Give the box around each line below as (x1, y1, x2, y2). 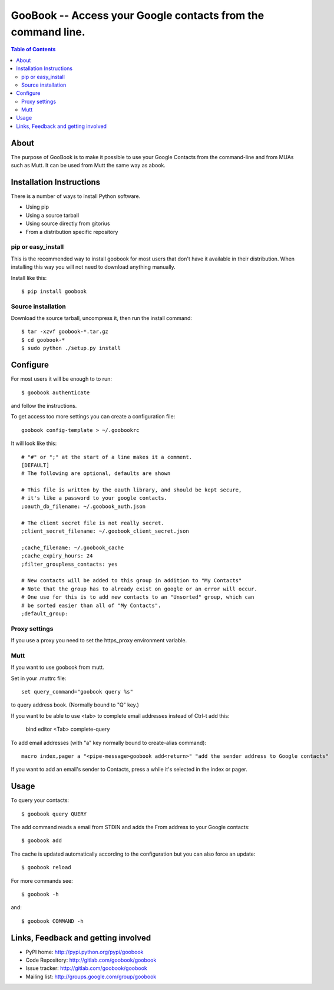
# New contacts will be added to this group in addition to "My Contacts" (21, 577, 242, 584)
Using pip (25, 203, 49, 210)
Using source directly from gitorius (25, 220, 110, 227)
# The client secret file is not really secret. (21, 519, 164, 526)
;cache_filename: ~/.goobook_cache (21, 544, 124, 551)
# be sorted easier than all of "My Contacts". (21, 602, 161, 609)
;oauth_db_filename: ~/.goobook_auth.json (21, 503, 146, 510)
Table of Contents (11, 46, 56, 53)
